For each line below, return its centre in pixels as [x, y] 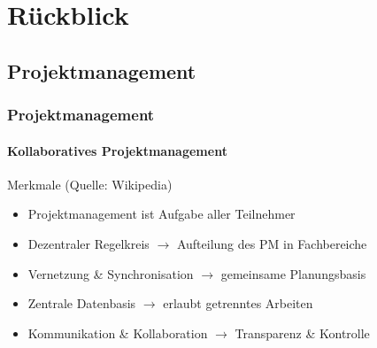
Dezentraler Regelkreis [88, 243]
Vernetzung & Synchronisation [111, 273]
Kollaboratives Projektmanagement [117, 150]
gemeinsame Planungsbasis [293, 273]
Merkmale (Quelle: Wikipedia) [90, 184]
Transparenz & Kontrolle [302, 333]
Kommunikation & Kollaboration [118, 333]
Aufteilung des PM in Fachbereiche [272, 243]
